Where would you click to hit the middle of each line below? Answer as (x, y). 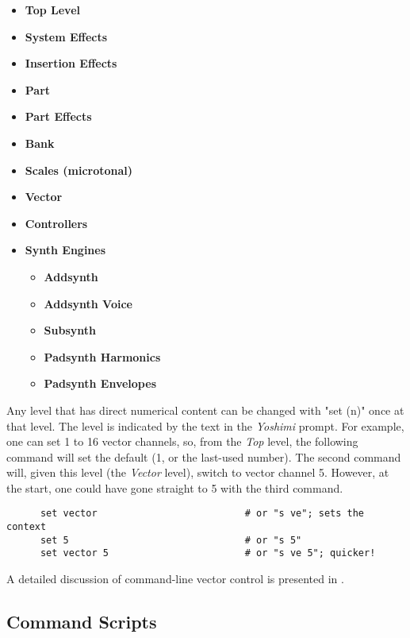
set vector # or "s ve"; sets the (202, 514)
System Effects (66, 36)
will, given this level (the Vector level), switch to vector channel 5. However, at (198, 472)
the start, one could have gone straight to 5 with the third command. (175, 487)
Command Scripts (82, 622)
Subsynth (70, 330)
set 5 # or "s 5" (171, 540)
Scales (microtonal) (79, 170)
